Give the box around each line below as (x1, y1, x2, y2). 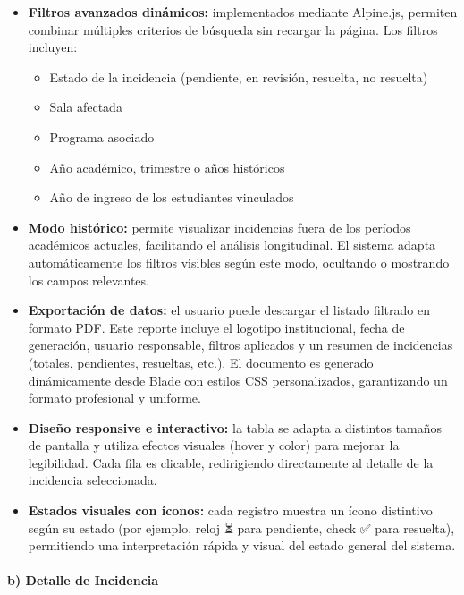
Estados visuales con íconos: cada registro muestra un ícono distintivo (28, 501, 433, 520)
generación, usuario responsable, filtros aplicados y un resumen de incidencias (28, 336, 453, 354)
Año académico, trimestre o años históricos (49, 157, 285, 176)
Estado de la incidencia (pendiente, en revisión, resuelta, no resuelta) (49, 67, 428, 86)
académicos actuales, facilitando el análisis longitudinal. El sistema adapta (28, 235, 436, 254)
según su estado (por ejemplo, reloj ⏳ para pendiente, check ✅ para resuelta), (28, 518, 455, 537)
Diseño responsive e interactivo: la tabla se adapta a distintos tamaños (28, 418, 443, 437)
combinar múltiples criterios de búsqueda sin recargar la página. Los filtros (28, 20, 438, 38)
